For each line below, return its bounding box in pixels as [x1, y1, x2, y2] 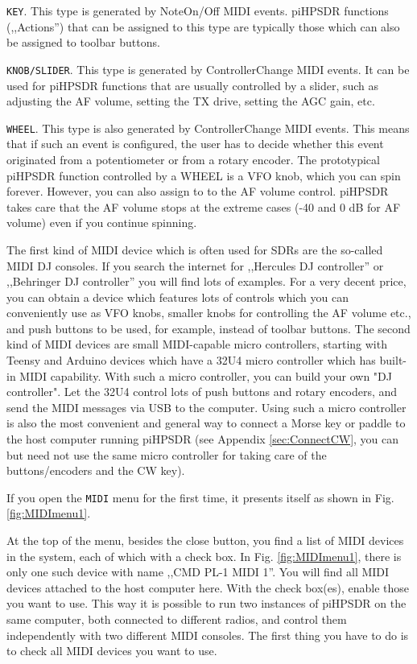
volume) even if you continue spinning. [6, 214, 197, 231]
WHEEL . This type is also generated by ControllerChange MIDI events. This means [6, 119, 410, 136]
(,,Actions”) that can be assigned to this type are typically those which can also [6, 18, 400, 35]
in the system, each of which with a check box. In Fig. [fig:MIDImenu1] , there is [6, 547, 402, 564]
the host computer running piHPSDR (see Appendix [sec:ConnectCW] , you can [6, 431, 399, 447]
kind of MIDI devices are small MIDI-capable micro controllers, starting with [6, 336, 387, 353]
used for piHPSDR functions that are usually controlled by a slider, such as [6, 76, 379, 93]
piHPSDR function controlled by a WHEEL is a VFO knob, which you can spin [6, 167, 401, 184]
